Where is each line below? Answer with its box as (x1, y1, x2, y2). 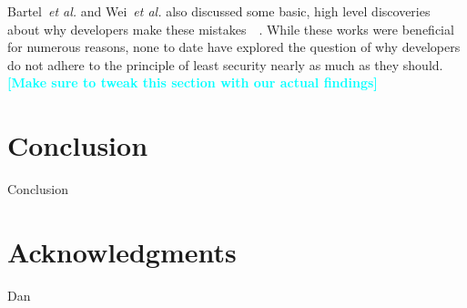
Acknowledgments (7, 232, 237, 270)
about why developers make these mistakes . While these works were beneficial (7, 19, 454, 38)
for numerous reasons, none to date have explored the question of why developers (7, 37, 461, 56)
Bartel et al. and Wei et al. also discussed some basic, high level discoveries (7, 2, 431, 20)
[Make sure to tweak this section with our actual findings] (7, 73, 378, 92)
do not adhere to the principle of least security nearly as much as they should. (7, 55, 443, 74)
